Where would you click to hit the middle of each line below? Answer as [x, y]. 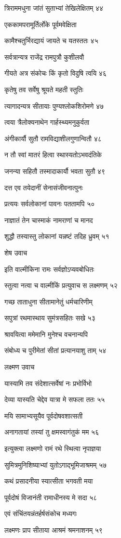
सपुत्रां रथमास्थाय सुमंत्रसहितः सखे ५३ [50, 318]
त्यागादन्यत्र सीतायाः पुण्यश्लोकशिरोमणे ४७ [54, 106]
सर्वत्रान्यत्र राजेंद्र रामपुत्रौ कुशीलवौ [44, 57]
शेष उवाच [16, 252]
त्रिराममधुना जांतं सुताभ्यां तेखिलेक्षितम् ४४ [54, 8]
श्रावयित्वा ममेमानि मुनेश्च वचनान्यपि [46, 334]
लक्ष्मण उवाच [20, 367]
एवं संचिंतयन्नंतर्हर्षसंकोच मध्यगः [41, 513]
